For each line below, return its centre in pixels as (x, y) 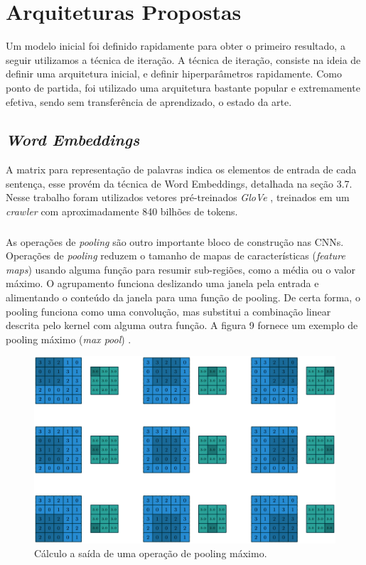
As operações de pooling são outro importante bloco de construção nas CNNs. (175, 241)
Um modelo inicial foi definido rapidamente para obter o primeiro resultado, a (176, 46)
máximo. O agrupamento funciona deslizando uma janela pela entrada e (162, 283)
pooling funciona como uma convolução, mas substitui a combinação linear (168, 311)
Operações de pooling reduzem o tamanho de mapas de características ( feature (176, 255)
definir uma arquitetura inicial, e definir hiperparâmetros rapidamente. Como (174, 74)
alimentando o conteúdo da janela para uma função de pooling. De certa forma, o (183, 297)
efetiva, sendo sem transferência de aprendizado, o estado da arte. (149, 101)
